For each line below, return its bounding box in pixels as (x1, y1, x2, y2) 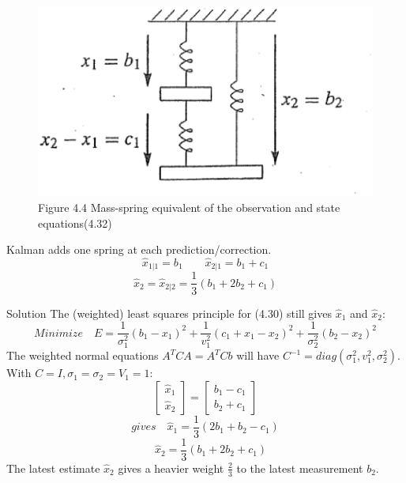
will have (236, 347, 280, 364)
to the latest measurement (236, 459, 363, 476)
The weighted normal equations (6, 347, 159, 364)
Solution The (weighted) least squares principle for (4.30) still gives (6, 304, 332, 321)
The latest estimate (6, 459, 100, 476)
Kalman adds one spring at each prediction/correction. (6, 241, 272, 258)
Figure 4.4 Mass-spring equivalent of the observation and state (38, 198, 340, 215)
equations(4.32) (38, 214, 112, 231)
